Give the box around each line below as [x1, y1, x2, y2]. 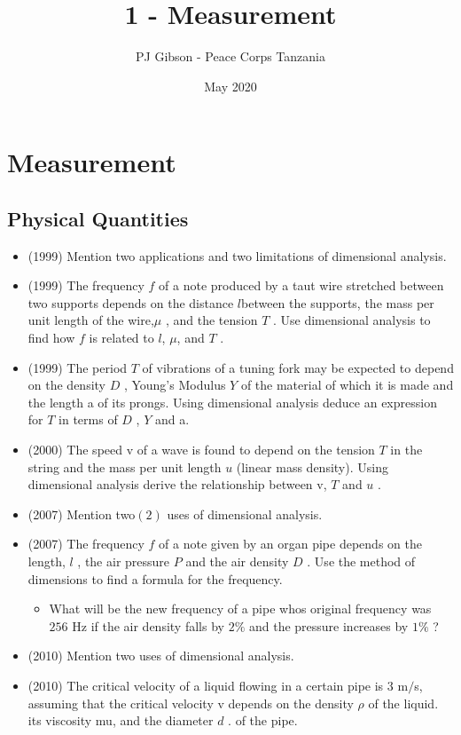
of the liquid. [368, 693, 439, 712]
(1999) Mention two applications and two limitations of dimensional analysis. [27, 246, 447, 265]
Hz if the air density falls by [72, 616, 224, 635]
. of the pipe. [228, 711, 298, 730]
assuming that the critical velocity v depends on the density [27, 693, 354, 712]
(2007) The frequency [27, 534, 145, 553]
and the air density [185, 552, 289, 571]
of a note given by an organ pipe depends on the [159, 534, 422, 553]
